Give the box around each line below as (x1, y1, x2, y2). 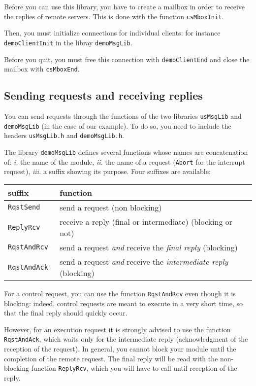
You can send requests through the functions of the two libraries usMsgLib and (4, 111, 242, 121)
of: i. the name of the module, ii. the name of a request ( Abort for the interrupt (4, 156, 245, 167)
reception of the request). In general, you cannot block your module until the (4, 343, 236, 353)
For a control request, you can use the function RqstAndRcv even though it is (4, 288, 236, 298)
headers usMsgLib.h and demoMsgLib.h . (4, 130, 124, 140)
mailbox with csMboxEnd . (4, 64, 80, 74)
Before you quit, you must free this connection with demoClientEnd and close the (4, 54, 250, 64)
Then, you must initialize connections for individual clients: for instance (4, 28, 221, 38)
